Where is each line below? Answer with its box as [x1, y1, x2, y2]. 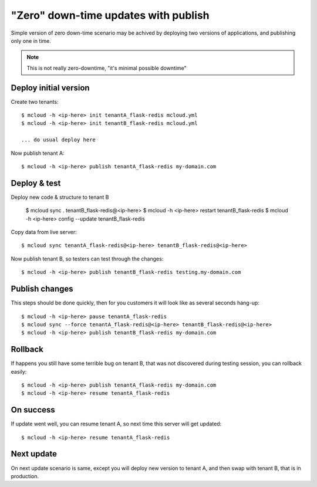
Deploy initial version [11, 83, 90, 93]
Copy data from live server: [11, 229, 77, 236]
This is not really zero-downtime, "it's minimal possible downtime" [26, 65, 187, 72]
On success [11, 405, 55, 415]
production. [11, 472, 39, 479]
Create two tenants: [11, 98, 59, 105]
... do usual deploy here [21, 137, 96, 143]
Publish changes [11, 284, 73, 294]
